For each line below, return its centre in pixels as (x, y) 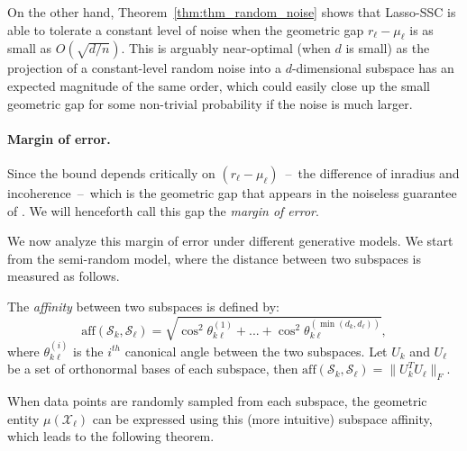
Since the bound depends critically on (111, 172)
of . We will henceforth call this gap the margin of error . (163, 210)
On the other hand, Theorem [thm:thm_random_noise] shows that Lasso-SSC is (232, 12)
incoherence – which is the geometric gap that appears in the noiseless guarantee (232, 192)
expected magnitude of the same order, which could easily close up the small (219, 85)
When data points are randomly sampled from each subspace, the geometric (217, 401)
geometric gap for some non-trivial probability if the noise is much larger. (210, 103)
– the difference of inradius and (372, 172)
